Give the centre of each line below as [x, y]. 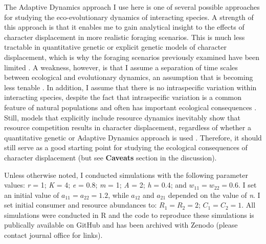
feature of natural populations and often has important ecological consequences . [130, 107]
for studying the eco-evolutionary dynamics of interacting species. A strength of [129, 17]
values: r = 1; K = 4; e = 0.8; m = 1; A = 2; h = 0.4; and [95, 185]
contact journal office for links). [53, 235]
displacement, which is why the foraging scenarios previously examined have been [132, 57]
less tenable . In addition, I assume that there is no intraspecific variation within [130, 87]
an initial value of [32, 195]
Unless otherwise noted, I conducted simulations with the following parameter [126, 175]
